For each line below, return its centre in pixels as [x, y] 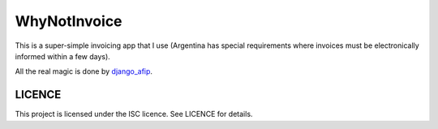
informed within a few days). [63, 56]
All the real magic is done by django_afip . [84, 71]
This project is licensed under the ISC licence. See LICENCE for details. [134, 114]
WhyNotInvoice [69, 21]
